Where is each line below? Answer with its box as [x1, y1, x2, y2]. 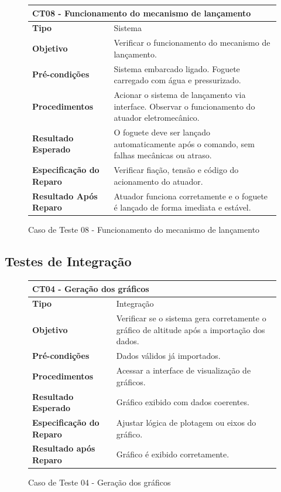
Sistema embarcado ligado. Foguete [114, 62, 240, 74]
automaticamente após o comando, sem [114, 137, 255, 150]
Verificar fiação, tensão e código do [114, 164, 239, 176]
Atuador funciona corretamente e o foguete [114, 189, 268, 202]
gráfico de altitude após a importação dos [116, 323, 265, 335]
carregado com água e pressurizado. [114, 74, 241, 86]
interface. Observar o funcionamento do [114, 100, 255, 112]
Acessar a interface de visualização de [116, 364, 251, 376]
